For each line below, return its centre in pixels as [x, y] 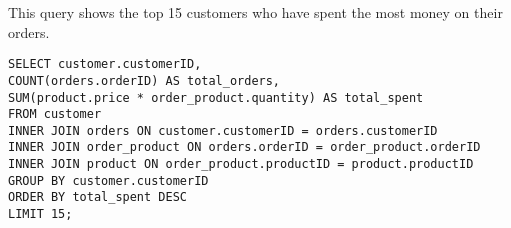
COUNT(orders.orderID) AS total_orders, [144, 80]
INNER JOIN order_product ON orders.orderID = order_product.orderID [244, 147]
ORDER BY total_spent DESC [97, 197]
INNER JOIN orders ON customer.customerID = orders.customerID [223, 130]
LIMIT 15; [40, 214]
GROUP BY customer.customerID [108, 180]
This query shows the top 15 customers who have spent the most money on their [255, 12]
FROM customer [55, 114]
